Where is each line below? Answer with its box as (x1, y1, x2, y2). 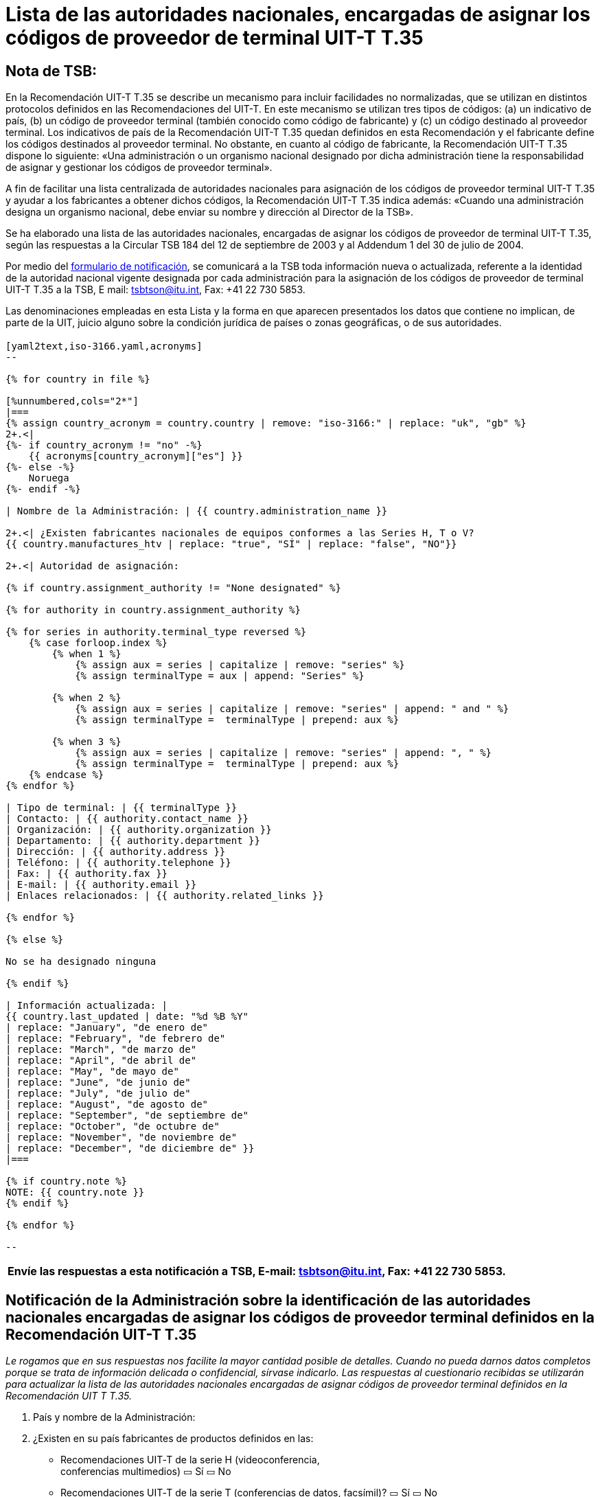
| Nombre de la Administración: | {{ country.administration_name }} (5, 505, 388, 516)
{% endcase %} (28, 768, 104, 780)
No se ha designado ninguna (5, 955, 157, 967)
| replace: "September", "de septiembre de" (5, 1109, 249, 1121)
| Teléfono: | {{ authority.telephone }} (5, 856, 231, 868)
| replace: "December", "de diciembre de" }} (5, 1142, 255, 1154)
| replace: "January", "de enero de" (5, 1021, 209, 1033)
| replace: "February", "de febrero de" (5, 1032, 226, 1044)
